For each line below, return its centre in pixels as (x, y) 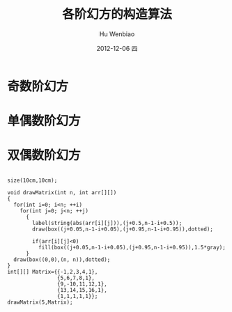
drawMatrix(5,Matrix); (40, 303)
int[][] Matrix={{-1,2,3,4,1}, (53, 272)
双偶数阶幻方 (44, 156)
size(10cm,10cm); (32, 181)
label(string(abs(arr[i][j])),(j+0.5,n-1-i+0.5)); (107, 224)
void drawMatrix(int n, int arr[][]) (62, 193)
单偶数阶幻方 (44, 121)
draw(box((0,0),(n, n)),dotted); (62, 260)
